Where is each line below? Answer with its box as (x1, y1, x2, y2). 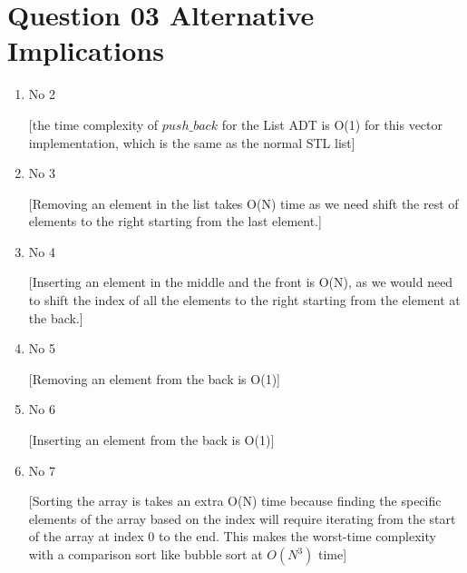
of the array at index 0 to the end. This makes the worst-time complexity (28, 527, 436, 546)
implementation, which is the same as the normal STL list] (28, 133, 355, 152)
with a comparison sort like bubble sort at (28, 545, 263, 563)
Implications (7, 32, 164, 69)
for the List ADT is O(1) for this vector (221, 114, 443, 133)
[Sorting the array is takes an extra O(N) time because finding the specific (28, 491, 442, 510)
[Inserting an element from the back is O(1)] (28, 430, 275, 450)
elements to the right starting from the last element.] (28, 212, 322, 231)
